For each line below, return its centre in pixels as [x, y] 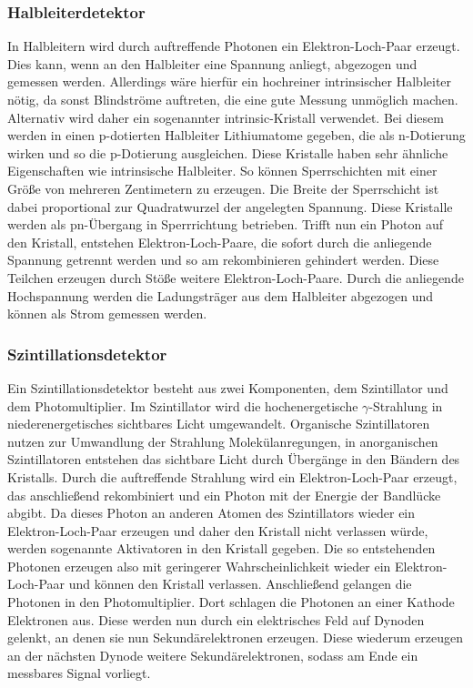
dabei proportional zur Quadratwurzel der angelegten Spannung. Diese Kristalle [230, 206]
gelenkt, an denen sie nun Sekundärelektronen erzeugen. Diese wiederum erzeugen [236, 637]
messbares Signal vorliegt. [79, 673]
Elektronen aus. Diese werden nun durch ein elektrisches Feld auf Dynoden [216, 619]
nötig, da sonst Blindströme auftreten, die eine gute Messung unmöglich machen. [233, 99]
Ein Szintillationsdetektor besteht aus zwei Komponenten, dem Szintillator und [228, 387]
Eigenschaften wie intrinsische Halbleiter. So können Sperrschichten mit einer [222, 171]
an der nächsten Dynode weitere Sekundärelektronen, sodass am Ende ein [213, 655]
